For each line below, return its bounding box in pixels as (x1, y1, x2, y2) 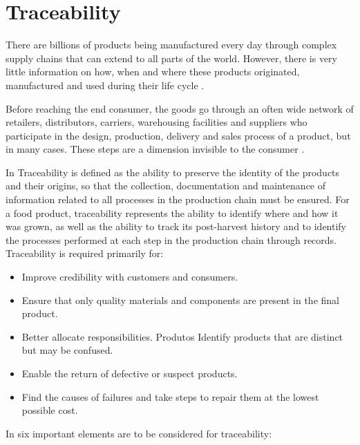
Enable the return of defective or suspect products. (21, 366, 238, 380)
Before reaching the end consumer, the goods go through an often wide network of (6, 101, 354, 115)
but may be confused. (21, 343, 113, 357)
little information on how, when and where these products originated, (6, 64, 300, 79)
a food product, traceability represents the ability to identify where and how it (6, 205, 339, 220)
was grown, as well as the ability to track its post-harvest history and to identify (6, 219, 347, 234)
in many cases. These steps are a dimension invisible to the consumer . (6, 142, 305, 156)
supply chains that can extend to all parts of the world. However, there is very (6, 50, 337, 65)
